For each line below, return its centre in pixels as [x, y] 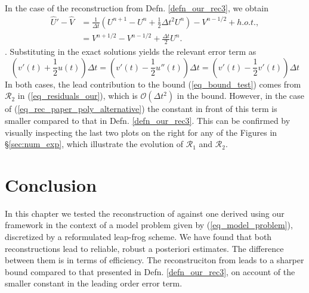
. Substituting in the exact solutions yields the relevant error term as [131, 52]
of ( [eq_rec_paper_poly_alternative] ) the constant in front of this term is [141, 109]
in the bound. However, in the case [241, 96]
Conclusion [51, 184]
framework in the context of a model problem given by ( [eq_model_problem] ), [149, 225]
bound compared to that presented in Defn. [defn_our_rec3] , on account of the [150, 271]
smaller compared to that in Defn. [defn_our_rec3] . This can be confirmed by [148, 120]
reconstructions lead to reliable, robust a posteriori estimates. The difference [144, 248]
